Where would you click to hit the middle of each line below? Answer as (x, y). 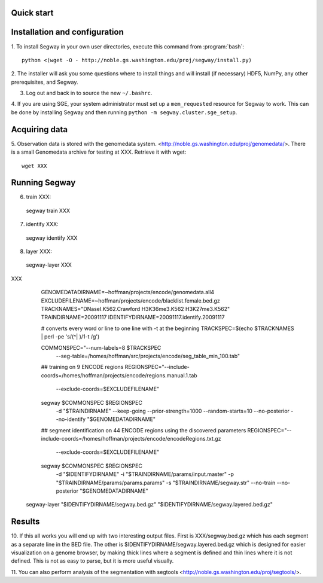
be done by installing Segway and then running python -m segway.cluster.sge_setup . (124, 112)
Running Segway (43, 183)
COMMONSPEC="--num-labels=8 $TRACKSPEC (101, 347)
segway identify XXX (52, 238)
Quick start (32, 13)
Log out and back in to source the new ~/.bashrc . (89, 93)
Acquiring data (39, 129)
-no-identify (71, 419)
